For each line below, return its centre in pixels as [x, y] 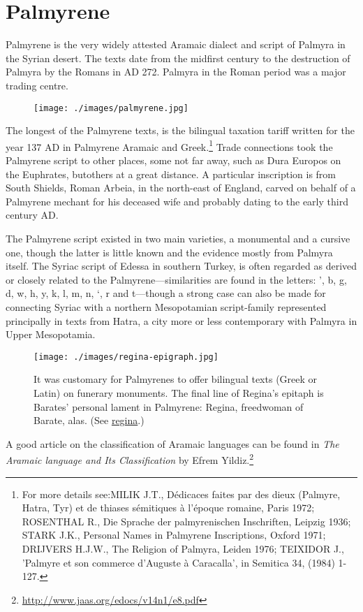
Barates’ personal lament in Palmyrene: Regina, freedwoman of [169, 406]
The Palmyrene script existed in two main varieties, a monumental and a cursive [178, 238]
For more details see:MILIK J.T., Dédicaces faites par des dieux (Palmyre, [181, 494]
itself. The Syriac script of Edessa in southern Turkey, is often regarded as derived [181, 266]
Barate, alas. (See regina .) [89, 420]
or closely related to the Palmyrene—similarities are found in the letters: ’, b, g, [176, 279]
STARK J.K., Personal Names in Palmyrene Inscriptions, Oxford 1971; [174, 535]
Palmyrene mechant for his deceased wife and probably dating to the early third [177, 201]
